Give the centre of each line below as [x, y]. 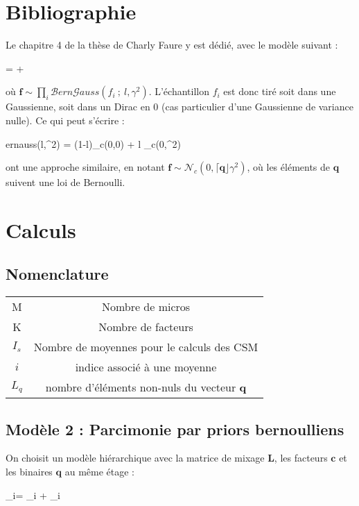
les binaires [29, 472]
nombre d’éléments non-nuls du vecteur [141, 387]
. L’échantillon [179, 91]
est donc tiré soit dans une [280, 91]
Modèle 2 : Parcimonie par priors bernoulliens [175, 429]
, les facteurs [301, 458]
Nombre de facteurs [146, 327]
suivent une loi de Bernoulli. [65, 182]
